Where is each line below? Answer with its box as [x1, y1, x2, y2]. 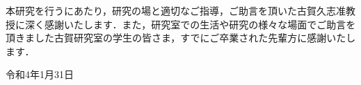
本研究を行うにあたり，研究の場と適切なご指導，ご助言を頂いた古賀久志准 [6, 3, 346, 17]
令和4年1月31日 [6, 67, 74, 82]
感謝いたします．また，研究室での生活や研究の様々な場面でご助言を [44, 17, 356, 31]
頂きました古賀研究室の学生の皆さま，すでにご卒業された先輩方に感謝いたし [6, 30, 356, 45]
